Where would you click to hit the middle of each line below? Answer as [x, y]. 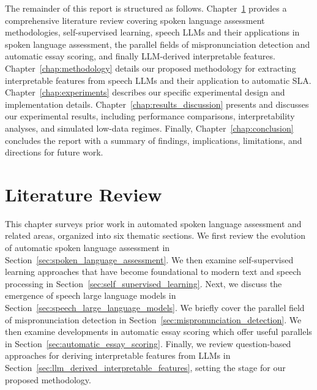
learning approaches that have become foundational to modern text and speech [153, 272]
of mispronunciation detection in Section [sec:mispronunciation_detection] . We [153, 319]
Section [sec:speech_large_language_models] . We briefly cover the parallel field [155, 307]
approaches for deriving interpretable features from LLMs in [118, 355]
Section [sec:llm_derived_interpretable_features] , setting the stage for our [145, 367]
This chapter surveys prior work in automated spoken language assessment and [153, 223]
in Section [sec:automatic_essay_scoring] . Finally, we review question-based [148, 343]
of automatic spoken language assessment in [88, 248]
